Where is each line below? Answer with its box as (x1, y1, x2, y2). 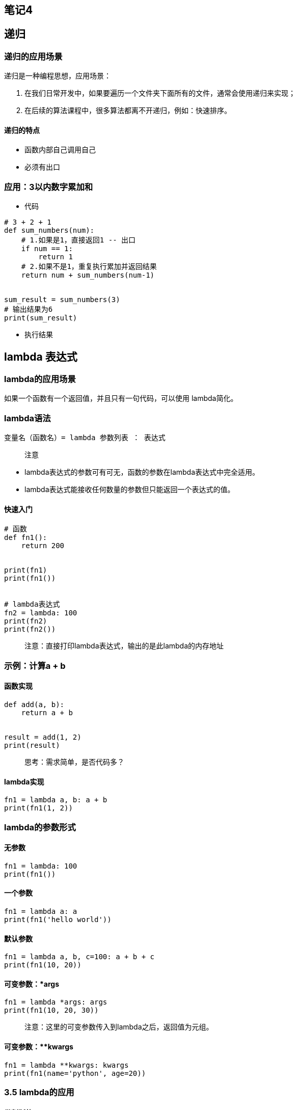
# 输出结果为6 (4, 305, 53, 314)
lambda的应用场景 (4, 374, 76, 385)
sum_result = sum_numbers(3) (4, 295, 120, 304)
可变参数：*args (4, 979, 60, 988)
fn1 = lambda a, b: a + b (4, 796, 107, 804)
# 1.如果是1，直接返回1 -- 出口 (21, 236, 136, 245)
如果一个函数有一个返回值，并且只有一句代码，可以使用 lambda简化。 (4, 394, 238, 403)
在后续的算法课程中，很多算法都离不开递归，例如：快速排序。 (24, 106, 231, 115)
